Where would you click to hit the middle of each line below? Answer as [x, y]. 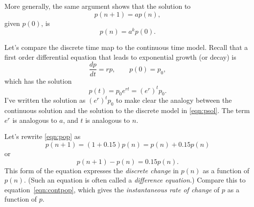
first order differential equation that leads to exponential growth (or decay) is [120, 57]
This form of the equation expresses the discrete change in [92, 170]
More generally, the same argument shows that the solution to [98, 6]
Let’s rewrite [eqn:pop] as [43, 136]
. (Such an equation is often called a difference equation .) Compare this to [135, 180]
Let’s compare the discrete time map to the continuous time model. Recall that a [126, 47]
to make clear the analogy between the [174, 100]
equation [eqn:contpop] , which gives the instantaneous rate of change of [112, 189]
